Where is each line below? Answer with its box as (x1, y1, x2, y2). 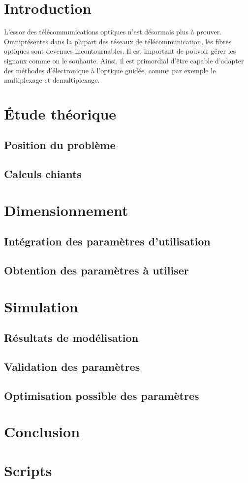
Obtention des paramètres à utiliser (4, 263, 189, 278)
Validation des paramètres (4, 359, 140, 374)
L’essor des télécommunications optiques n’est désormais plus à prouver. (4, 27, 222, 37)
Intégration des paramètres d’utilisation (4, 234, 211, 249)
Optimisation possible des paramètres (4, 388, 199, 403)
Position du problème (4, 137, 116, 152)
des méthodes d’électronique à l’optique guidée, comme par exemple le (4, 65, 216, 75)
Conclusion (4, 422, 80, 442)
